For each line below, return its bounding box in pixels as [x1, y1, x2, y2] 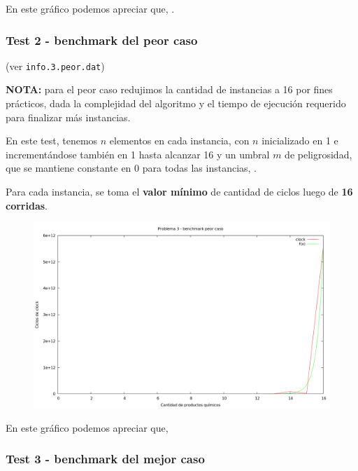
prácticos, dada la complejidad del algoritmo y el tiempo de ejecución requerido [6, 96, 346, 111]
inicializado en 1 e [262, 133, 338, 148]
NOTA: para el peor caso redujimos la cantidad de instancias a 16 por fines [6, 82, 333, 97]
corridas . [6, 198, 48, 212]
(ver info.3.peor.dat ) [6, 58, 105, 73]
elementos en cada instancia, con [109, 133, 250, 148]
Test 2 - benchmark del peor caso [6, 31, 198, 48]
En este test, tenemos [6, 133, 98, 148]
